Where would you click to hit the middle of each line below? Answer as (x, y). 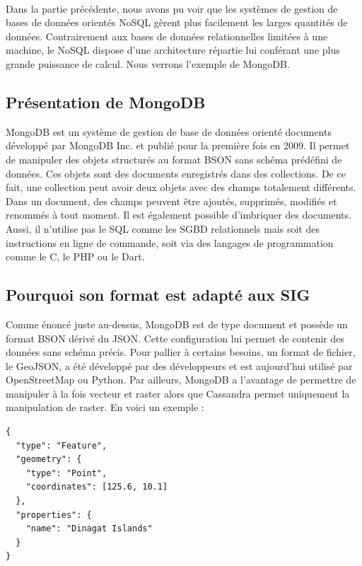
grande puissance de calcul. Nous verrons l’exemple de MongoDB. (148, 63)
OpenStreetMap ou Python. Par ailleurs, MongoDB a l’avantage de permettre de (181, 380)
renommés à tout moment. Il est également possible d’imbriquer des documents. (179, 215)
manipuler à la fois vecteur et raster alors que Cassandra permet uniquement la (178, 393)
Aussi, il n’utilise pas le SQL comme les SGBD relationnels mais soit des (163, 228)
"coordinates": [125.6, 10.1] (97, 487)
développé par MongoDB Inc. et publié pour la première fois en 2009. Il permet (178, 145)
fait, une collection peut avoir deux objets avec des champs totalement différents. (181, 187)
